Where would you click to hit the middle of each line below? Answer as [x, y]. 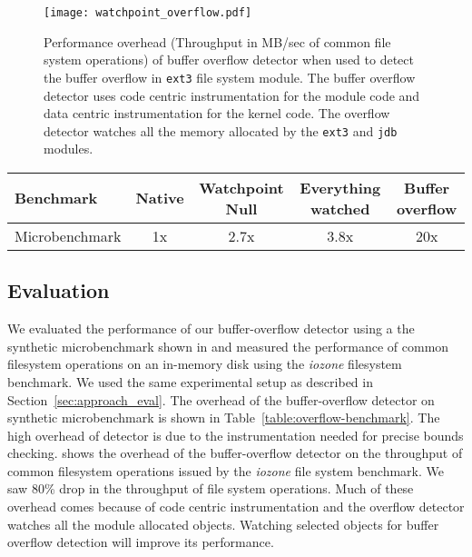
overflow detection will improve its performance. [141, 542]
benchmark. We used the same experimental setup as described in [190, 381]
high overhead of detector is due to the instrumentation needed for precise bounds [236, 435]
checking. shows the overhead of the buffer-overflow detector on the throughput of [235, 453]
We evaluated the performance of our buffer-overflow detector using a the [211, 328]
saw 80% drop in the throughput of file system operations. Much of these [211, 488]
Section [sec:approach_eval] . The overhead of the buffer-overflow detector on [221, 399]
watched [340, 208]
